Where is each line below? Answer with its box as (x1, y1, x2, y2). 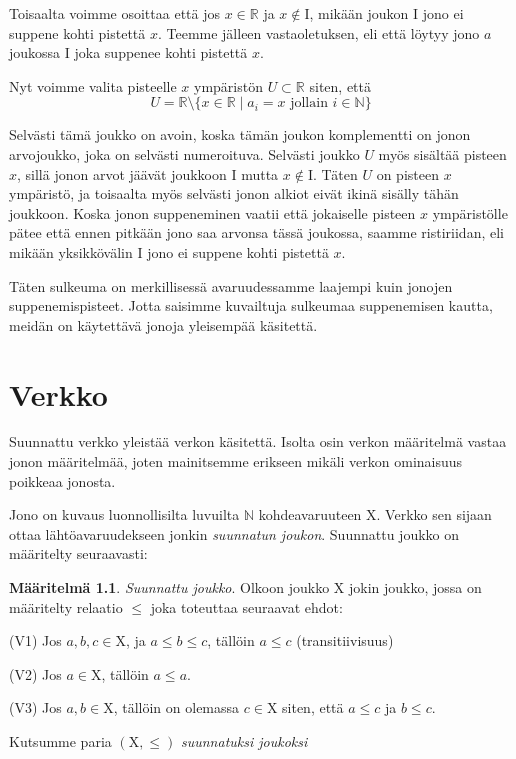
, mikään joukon (309, 3, 409, 23)
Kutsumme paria (9, 730, 112, 751)
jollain (290, 96, 328, 111)
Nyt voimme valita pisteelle (9, 75, 177, 96)
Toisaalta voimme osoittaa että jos (9, 3, 220, 23)
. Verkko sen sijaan (376, 504, 492, 525)
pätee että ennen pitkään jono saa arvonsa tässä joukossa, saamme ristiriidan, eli (9, 222, 504, 243)
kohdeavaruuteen (258, 504, 362, 525)
